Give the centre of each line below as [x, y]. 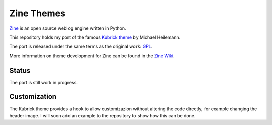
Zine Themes [37, 13]
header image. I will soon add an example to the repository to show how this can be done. [103, 115]
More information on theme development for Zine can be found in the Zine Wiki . [92, 56]
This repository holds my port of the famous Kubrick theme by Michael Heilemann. [95, 37]
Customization [33, 97]
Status [20, 70]
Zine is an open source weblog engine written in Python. [68, 28]
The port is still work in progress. [44, 82]
